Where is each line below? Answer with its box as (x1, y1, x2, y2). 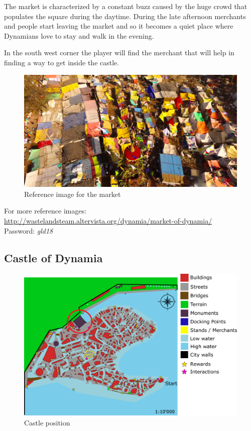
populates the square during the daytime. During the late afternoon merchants (4, 11, 246, 21)
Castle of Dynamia (4, 250, 103, 265)
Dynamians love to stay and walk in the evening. (4, 30, 154, 41)
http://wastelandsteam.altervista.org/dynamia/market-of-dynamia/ (4, 215, 212, 226)
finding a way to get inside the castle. (4, 57, 119, 67)
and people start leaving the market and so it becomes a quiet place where (4, 21, 233, 31)
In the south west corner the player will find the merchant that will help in (4, 47, 234, 58)
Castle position (24, 417, 70, 427)
